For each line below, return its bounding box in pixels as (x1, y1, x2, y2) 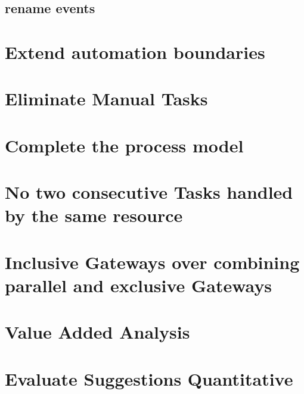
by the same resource (5, 203, 183, 227)
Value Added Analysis (5, 320, 190, 344)
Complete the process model (5, 133, 244, 157)
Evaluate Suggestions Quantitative (5, 366, 293, 390)
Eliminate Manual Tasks (5, 86, 208, 111)
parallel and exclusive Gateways (5, 273, 272, 297)
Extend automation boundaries (5, 39, 265, 64)
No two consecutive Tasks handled (5, 180, 293, 204)
